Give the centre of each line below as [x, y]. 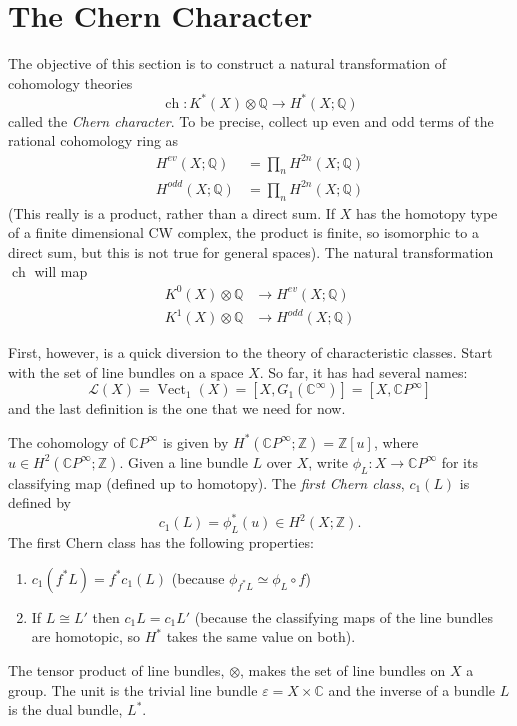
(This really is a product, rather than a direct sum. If [172, 212]
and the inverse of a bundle [412, 689]
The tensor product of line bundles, [116, 669]
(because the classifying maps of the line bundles [344, 616]
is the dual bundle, [65, 709]
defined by [40, 502]
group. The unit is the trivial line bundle [133, 689]
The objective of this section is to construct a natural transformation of [227, 63]
